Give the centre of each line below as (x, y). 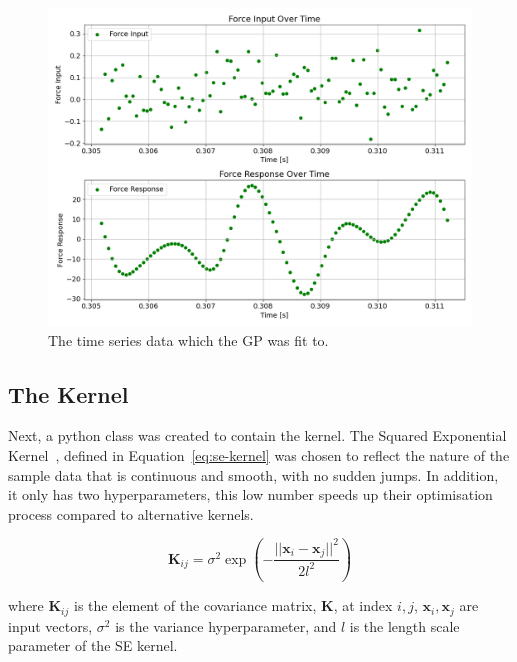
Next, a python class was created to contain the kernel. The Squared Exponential (257, 435)
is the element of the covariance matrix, (195, 605)
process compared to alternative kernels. (131, 513)
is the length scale (404, 625)
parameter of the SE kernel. (93, 645)
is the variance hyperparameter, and (226, 625)
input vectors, (50, 625)
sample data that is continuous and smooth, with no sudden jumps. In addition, (253, 474)
